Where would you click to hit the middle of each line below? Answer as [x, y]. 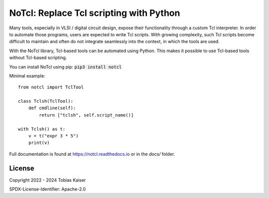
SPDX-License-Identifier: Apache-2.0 [48, 189]
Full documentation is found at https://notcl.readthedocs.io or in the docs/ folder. [92, 154]
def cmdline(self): [52, 108]
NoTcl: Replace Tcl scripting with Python [95, 13]
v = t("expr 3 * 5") [53, 136]
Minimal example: [27, 76]
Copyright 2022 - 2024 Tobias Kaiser [48, 180]
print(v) [39, 143]
